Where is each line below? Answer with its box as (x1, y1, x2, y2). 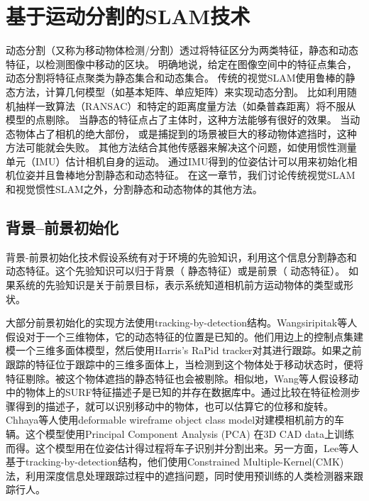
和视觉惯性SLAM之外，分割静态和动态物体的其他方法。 (6, 182, 263, 197)
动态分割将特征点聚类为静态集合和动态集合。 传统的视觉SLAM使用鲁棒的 (6, 70, 346, 85)
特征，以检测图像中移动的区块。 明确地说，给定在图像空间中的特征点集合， (6, 56, 357, 71)
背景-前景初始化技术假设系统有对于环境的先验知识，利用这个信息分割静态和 (6, 249, 357, 264)
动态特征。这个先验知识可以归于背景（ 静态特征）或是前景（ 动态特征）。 (6, 263, 346, 278)
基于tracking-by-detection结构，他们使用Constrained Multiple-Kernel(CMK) (6, 454, 344, 469)
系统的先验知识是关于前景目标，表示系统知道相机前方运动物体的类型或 (15, 277, 343, 292)
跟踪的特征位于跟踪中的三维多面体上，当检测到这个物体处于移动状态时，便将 (6, 357, 363, 372)
